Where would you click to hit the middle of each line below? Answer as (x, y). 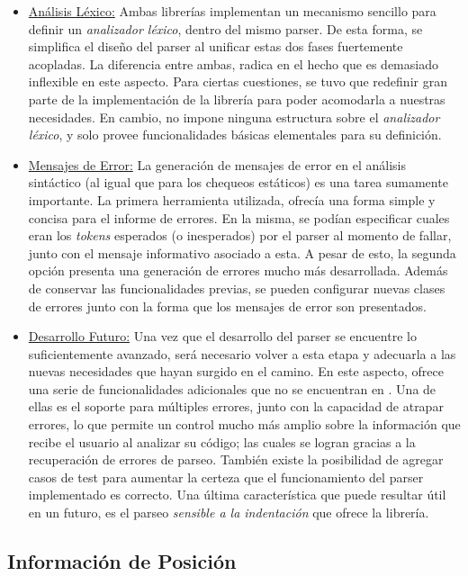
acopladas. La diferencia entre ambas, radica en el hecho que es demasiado (233, 63)
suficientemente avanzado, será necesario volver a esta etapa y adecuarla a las (242, 353)
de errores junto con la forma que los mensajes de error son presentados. (227, 306)
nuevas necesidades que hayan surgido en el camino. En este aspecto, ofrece (236, 371)
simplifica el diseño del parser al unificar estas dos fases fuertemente (216, 46)
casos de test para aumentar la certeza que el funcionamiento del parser (226, 477)
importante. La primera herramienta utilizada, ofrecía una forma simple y (232, 199)
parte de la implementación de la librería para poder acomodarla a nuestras (237, 99)
